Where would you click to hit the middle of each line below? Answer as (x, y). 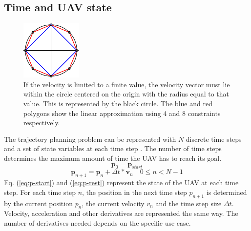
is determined (227, 192)
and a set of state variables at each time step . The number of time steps (113, 148)
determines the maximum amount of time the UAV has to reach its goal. (113, 158)
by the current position (38, 203)
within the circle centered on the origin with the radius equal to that (126, 94)
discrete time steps (214, 139)
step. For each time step (40, 192)
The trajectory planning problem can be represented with (90, 139)
